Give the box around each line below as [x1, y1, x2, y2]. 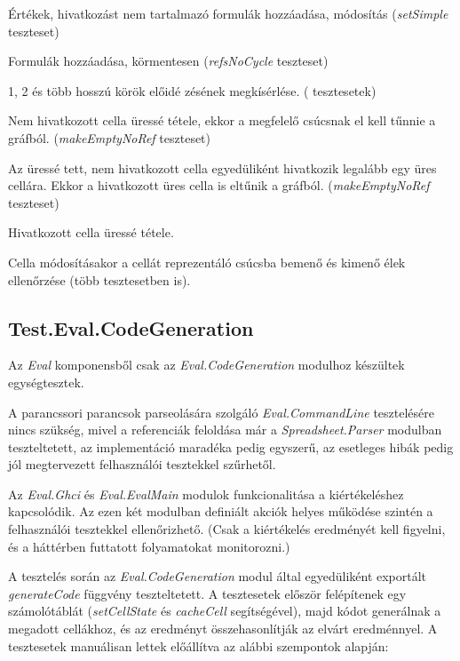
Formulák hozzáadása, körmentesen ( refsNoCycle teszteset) [8, 52, 329, 70]
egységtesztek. [8, 372, 84, 391]
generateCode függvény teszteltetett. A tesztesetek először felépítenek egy [8, 584, 407, 602]
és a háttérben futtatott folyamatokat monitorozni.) [8, 537, 290, 555]
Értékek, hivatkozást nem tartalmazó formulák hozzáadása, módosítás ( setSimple [8, 4, 448, 22]
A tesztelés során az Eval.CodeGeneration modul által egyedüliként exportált [8, 567, 427, 585]
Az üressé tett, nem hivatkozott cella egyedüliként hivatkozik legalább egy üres [8, 158, 437, 177]
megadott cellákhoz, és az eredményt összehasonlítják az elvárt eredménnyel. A [8, 619, 438, 638]
